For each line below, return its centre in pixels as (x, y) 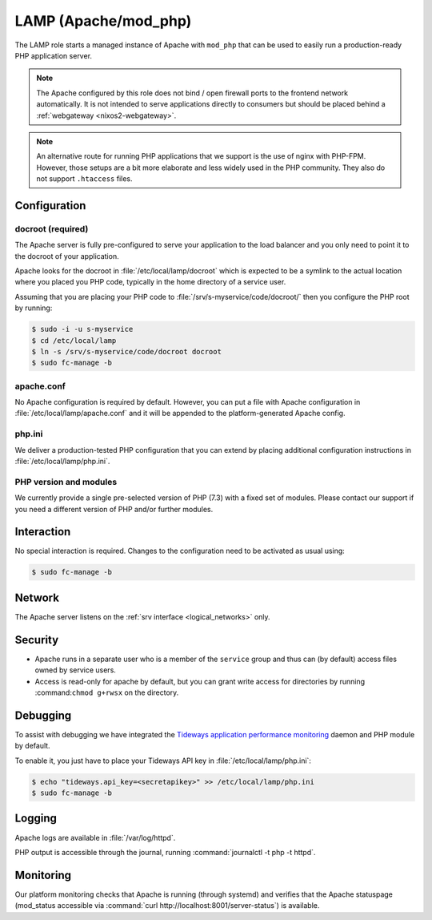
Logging (36, 819)
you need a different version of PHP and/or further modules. (114, 509)
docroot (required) (52, 228)
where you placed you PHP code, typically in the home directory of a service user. (150, 282)
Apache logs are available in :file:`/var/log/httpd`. (95, 837)
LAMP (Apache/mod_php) (103, 21)
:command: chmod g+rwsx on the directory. (107, 692)
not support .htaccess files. (84, 179)
